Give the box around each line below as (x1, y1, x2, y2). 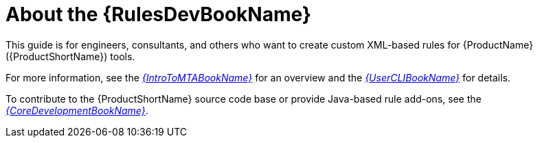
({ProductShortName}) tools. (5, 50, 135, 62)
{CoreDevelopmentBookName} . (5, 104, 148, 116)
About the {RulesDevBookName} (5, 3, 311, 26)
